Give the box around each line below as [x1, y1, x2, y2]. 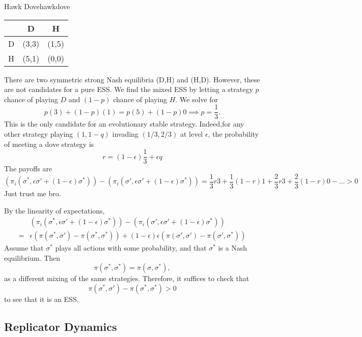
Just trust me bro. [4, 188, 61, 198]
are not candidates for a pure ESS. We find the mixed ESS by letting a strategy [4, 84, 253, 95]
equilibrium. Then [4, 252, 61, 263]
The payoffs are [4, 163, 52, 174]
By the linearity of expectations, [4, 205, 105, 216]
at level [180, 129, 203, 139]
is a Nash [218, 242, 247, 253]
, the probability [208, 129, 259, 139]
